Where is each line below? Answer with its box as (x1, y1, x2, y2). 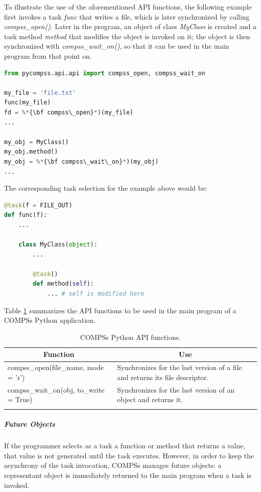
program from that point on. (4, 50, 92, 61)
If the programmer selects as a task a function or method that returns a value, (4, 440, 245, 451)
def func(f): (4, 211, 47, 219)
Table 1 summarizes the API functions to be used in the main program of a (4, 305, 236, 315)
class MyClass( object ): (18, 241, 98, 249)
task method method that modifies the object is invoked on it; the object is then (4, 31, 250, 41)
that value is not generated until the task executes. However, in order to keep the (4, 450, 254, 460)
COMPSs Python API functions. (80, 331, 181, 342)
